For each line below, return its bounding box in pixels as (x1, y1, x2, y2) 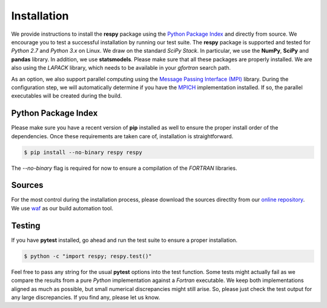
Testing (11, 220, 41, 230)
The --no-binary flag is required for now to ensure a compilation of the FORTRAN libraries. (11, 164, 237, 172)
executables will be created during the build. (11, 92, 122, 99)
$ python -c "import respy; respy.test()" (24, 252, 152, 259)
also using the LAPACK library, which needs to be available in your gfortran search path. (11, 64, 231, 72)
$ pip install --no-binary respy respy (24, 149, 142, 156)
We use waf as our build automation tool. (11, 204, 113, 212)
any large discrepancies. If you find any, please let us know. (11, 293, 160, 301)
